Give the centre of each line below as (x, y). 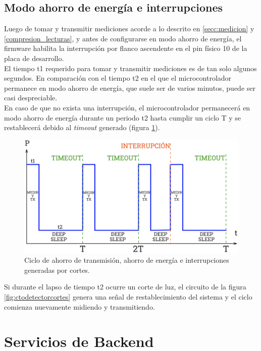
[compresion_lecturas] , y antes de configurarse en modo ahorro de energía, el (123, 38)
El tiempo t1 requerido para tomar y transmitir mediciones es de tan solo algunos (130, 68)
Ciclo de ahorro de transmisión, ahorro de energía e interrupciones (127, 260)
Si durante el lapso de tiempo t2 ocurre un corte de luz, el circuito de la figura (125, 287)
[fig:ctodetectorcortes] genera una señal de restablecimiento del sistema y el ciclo (128, 296)
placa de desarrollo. (34, 58)
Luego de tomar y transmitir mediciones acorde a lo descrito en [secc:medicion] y (129, 28)
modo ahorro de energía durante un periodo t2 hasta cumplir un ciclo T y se (123, 117)
